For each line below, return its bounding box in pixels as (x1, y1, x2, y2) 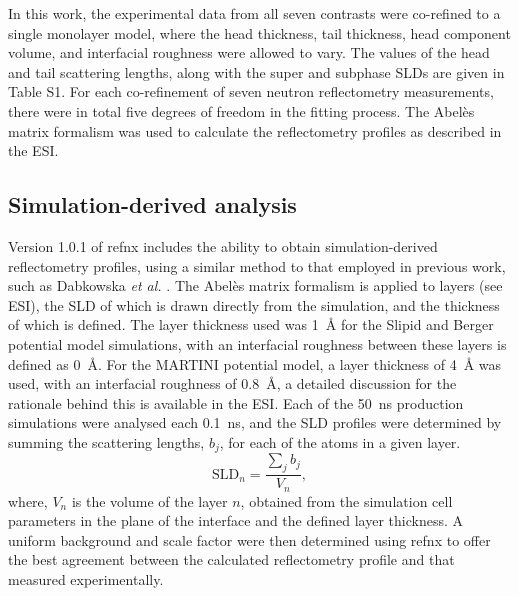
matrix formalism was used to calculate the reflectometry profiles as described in (8, 120, 502, 141)
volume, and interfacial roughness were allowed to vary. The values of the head (8, 42, 490, 63)
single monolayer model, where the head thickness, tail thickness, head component (8, 22, 511, 43)
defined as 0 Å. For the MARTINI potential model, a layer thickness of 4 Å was (8, 353, 502, 374)
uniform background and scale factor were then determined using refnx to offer (8, 529, 491, 550)
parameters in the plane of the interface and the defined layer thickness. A (8, 510, 463, 531)
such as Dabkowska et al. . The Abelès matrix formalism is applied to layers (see (8, 275, 503, 296)
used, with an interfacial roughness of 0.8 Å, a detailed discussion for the (8, 373, 457, 394)
